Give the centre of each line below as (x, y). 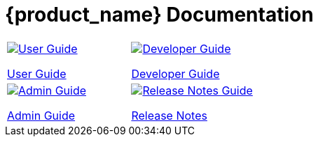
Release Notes (169, 115)
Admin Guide (41, 115)
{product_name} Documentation (159, 15)
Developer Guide (175, 73)
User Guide (37, 73)
